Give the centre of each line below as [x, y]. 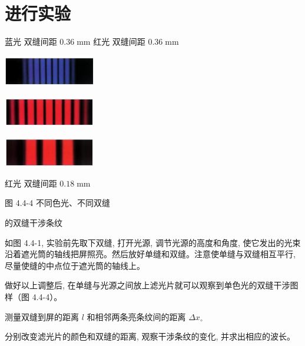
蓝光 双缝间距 [31, 41]
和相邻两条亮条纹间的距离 [136, 316]
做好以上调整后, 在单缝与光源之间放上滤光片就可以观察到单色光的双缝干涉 [147, 285]
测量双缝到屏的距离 [42, 316]
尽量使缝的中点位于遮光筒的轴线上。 [75, 265]
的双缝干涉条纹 [34, 223]
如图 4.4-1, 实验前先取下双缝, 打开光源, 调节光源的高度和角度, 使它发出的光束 [153, 242]
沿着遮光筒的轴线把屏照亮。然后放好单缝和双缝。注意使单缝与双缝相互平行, [150, 254]
